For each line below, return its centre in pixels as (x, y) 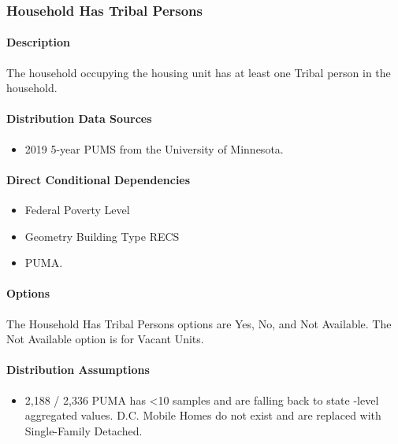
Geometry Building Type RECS (102, 236)
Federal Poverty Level (77, 210)
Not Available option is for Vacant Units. (105, 339)
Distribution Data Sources (79, 118)
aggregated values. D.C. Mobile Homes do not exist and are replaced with (203, 415)
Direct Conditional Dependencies (99, 179)
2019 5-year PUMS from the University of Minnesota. (154, 148)
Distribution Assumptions (78, 370)
